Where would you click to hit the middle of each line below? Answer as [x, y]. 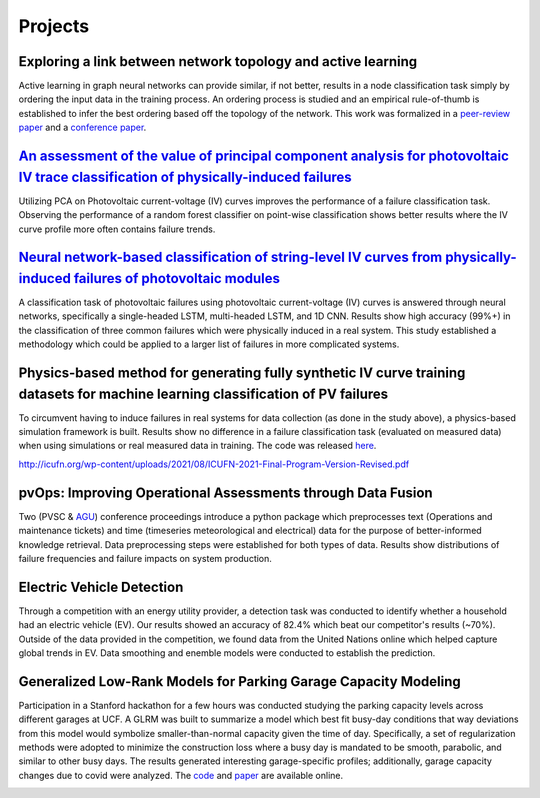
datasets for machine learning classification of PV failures [203, 393]
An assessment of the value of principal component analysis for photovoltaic [264, 156]
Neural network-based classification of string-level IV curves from [230, 257]
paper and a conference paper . [82, 127]
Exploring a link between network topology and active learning [218, 61]
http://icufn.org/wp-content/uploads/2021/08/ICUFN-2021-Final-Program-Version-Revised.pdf [214, 464]
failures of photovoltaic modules [176, 278]
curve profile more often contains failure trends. [117, 229]
